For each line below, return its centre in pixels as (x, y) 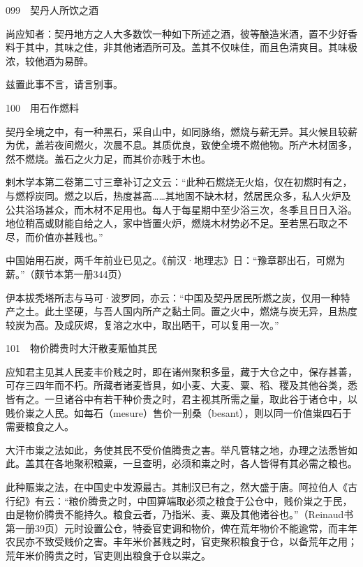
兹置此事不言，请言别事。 (64, 84)
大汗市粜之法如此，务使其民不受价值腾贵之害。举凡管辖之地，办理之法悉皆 (177, 449)
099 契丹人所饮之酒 (52, 10)
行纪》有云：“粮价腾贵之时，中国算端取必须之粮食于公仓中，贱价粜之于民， (179, 500)
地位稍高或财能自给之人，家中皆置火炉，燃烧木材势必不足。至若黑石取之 (172, 223)
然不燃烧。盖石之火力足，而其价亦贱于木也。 (108, 158)
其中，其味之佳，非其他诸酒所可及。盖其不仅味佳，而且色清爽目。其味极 (191, 47)
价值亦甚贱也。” (69, 236)
